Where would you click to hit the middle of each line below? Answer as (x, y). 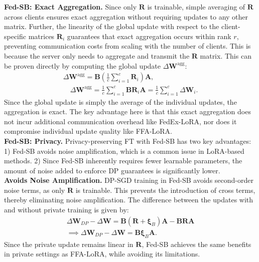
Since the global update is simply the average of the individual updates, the (120, 101)
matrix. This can (226, 55)
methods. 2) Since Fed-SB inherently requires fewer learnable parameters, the (123, 161)
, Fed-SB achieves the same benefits (197, 244)
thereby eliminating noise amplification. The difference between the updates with (129, 200)
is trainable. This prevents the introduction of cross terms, (165, 190)
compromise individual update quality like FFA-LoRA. (88, 131)
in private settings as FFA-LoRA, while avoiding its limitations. (102, 254)
